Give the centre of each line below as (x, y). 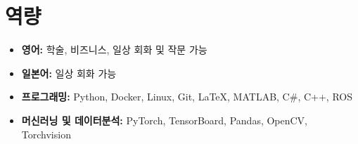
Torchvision (46, 134)
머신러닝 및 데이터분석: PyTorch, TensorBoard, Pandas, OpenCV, (165, 120)
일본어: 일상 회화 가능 (69, 73)
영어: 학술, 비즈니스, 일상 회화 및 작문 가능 (114, 50)
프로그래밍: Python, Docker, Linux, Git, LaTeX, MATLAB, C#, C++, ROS (187, 97)
